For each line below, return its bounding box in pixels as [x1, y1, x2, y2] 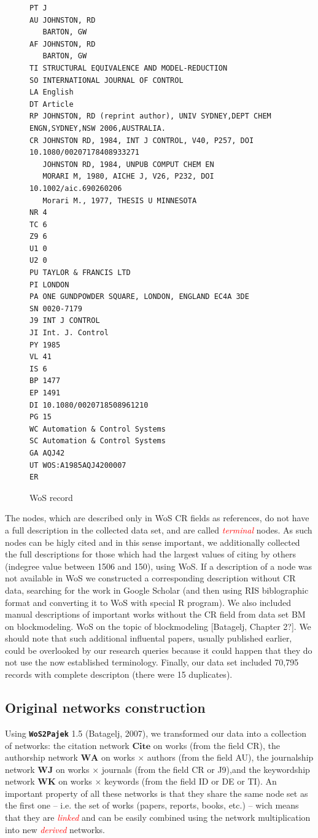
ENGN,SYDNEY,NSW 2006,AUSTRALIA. [29, 123, 166, 133]
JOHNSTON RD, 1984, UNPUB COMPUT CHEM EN [42, 160, 214, 169]
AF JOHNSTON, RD [29, 39, 96, 48]
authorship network [5, 751, 78, 764]
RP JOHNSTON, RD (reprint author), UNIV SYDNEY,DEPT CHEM [29, 112, 271, 121]
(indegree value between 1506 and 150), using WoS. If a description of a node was [5, 559, 312, 572]
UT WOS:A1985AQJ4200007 [29, 460, 126, 470]
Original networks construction [5, 698, 206, 717]
